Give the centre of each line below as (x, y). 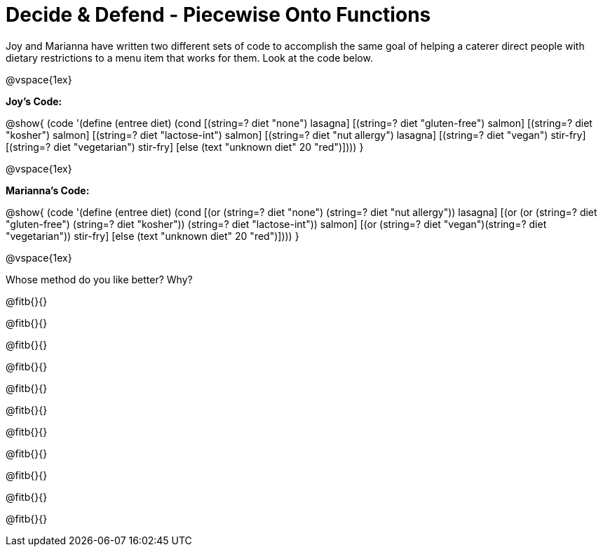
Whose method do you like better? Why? (99, 279)
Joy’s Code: (34, 101)
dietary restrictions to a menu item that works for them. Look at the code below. (189, 58)
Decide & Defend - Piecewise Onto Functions (218, 15)
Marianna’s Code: (48, 190)
